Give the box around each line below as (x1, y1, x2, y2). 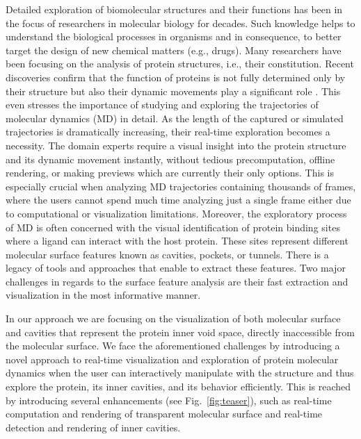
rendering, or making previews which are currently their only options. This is (6, 165, 334, 180)
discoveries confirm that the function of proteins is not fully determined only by (6, 69, 346, 84)
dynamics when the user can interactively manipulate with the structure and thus (6, 365, 354, 380)
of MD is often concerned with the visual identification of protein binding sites (6, 219, 340, 234)
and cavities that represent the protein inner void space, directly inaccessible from (6, 324, 355, 339)
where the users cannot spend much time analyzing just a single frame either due (6, 192, 351, 207)
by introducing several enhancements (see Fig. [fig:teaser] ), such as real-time (6, 392, 332, 407)
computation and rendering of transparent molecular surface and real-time (6, 406, 323, 421)
